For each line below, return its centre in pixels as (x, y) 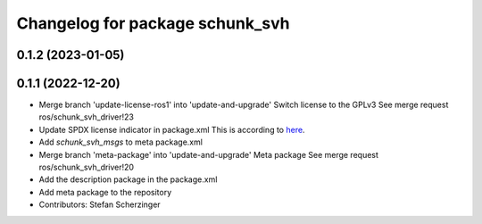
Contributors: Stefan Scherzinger (100, 204)
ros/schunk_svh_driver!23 (86, 117)
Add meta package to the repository (105, 192)
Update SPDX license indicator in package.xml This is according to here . (172, 129)
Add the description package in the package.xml (128, 179)
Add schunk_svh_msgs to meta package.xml (120, 142)
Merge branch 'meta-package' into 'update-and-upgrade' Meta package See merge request (209, 154)
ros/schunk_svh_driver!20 (86, 167)
